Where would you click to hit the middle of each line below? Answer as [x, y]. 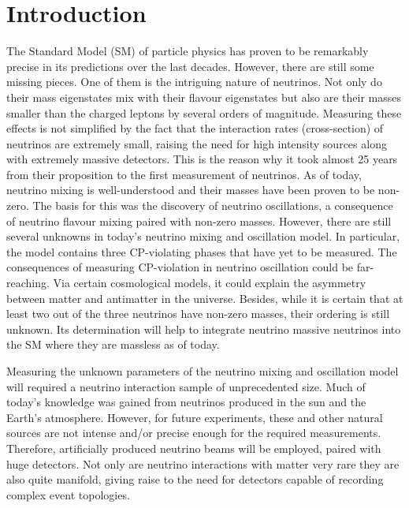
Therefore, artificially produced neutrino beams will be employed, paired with [194, 448]
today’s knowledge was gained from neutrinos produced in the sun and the [186, 402]
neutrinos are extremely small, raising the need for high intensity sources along [197, 143]
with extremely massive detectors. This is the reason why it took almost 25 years [202, 159]
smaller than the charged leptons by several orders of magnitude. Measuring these [204, 112]
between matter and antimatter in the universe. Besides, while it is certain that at [205, 298]
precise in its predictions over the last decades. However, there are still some [190, 66]
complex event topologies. [68, 494]
